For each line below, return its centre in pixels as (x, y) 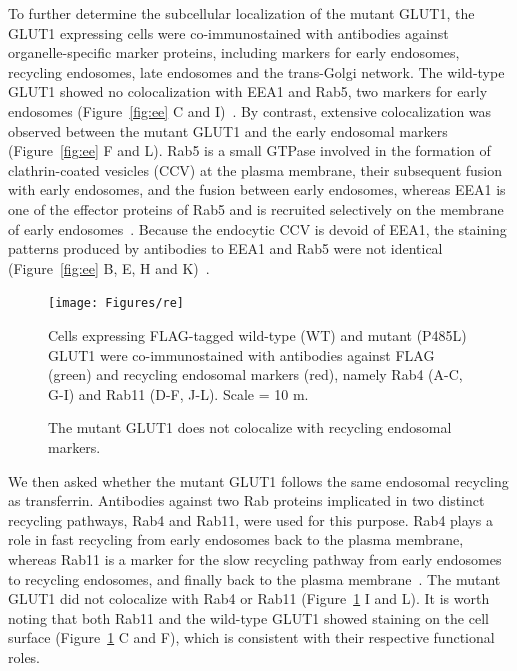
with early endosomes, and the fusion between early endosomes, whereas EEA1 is (257, 189)
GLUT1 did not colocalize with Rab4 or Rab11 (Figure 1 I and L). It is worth (249, 598)
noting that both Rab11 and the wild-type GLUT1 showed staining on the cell (248, 617)
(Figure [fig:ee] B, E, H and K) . (109, 267)
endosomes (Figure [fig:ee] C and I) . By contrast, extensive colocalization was (250, 110)
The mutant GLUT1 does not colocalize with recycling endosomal (250, 427)
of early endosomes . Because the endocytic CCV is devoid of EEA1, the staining (257, 228)
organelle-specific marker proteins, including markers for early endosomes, (234, 52)
